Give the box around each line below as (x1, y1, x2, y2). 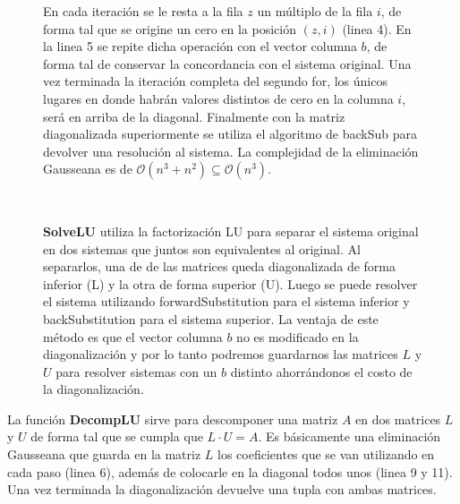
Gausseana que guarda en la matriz (7, 445, 201, 464)
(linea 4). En (342, 19, 412, 38)
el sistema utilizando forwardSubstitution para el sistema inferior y (43, 292, 410, 311)
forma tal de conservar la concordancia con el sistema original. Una (43, 54, 412, 73)
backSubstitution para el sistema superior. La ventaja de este (43, 309, 379, 328)
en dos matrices (355, 409, 441, 428)
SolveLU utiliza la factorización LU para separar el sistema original (43, 221, 419, 240)
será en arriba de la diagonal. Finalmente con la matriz (43, 107, 345, 125)
